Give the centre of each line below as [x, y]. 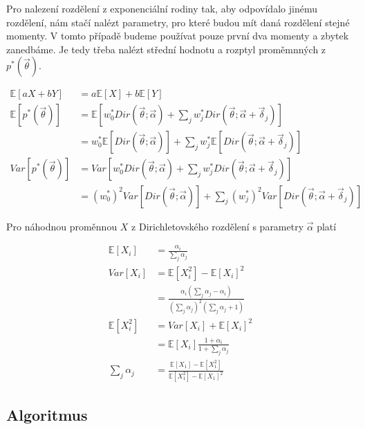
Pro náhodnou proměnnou [62, 226]
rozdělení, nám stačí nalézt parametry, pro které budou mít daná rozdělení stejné [178, 22]
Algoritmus [47, 414]
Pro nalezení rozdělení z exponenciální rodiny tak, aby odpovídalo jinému [162, 8]
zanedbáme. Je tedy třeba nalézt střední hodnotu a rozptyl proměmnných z [166, 49]
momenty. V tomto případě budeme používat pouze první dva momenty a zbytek [178, 36]
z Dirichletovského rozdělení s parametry [218, 226]
